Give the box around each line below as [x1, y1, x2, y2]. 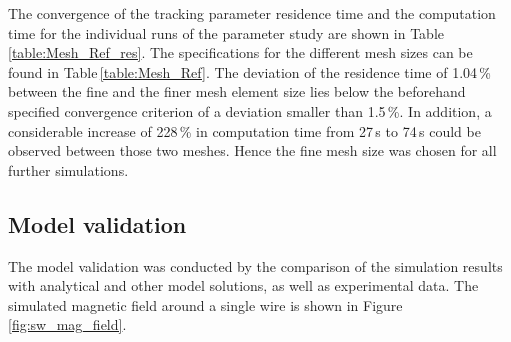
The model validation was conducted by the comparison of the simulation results [8, 255, 503, 276]
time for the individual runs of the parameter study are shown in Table [8, 22, 445, 43]
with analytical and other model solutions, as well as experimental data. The [8, 275, 479, 296]
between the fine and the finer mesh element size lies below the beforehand [8, 81, 466, 102]
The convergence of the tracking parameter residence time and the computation [8, 3, 496, 23]
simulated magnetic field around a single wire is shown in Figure [8, 294, 403, 315]
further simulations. [8, 159, 129, 180]
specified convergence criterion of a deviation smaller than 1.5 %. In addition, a [8, 100, 492, 121]
